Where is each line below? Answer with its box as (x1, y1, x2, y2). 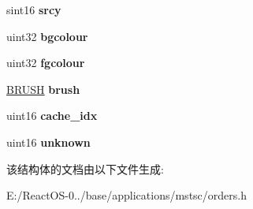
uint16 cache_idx (6, 107, 98, 124)
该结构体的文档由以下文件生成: (6, 160, 164, 177)
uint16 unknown (6, 133, 91, 150)
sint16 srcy (6, 2, 61, 17)
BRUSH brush (6, 80, 80, 97)
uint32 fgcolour (6, 54, 85, 71)
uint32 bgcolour (6, 28, 88, 44)
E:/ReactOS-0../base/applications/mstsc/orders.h (6, 187, 247, 203)
